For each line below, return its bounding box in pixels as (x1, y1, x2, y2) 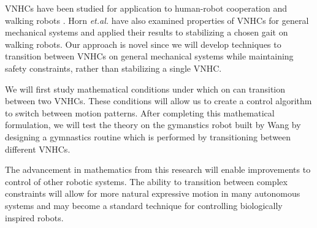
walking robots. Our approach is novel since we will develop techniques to (5, 37, 281, 50)
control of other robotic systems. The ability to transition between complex (5, 175, 288, 188)
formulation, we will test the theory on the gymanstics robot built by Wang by (5, 118, 301, 131)
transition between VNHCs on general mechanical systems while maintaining (5, 50, 294, 63)
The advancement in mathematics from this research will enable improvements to (5, 163, 311, 176)
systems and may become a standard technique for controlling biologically (5, 199, 283, 211)
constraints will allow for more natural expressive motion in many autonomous (5, 187, 300, 200)
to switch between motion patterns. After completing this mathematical (5, 106, 275, 119)
